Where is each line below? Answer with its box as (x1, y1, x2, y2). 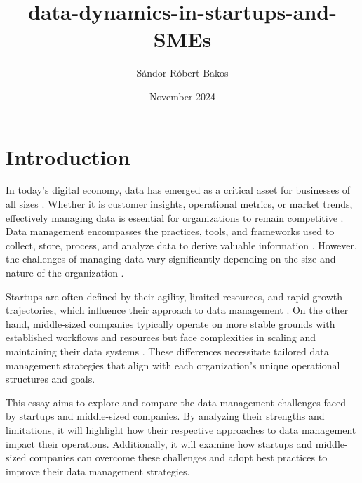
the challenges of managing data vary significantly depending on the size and (6, 251, 336, 266)
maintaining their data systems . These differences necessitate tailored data (6, 343, 329, 358)
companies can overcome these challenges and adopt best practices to (29, 450, 328, 465)
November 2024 (149, 88, 216, 103)
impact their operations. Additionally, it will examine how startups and (6, 436, 313, 451)
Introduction (6, 142, 130, 171)
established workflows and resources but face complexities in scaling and (6, 330, 316, 345)
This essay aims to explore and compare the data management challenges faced (6, 395, 346, 409)
